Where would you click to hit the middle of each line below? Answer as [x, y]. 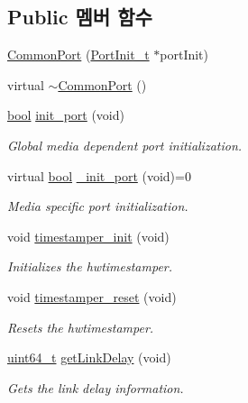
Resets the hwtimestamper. [81, 327]
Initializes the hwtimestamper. [90, 266]
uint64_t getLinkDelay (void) [89, 357]
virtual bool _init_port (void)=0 [99, 175]
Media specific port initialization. [98, 206]
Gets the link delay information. [96, 387]
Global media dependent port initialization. [125, 145]
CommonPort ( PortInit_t [78, 55]
